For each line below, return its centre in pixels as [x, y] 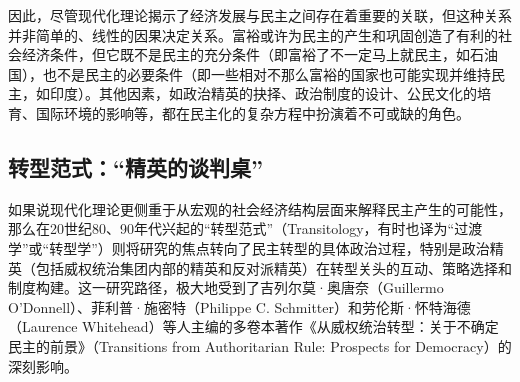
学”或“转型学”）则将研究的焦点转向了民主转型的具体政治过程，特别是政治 [249, 247]
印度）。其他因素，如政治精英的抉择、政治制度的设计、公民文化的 [263, 93]
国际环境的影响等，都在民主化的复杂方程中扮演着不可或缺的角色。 [252, 112]
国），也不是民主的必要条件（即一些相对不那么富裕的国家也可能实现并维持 [249, 73]
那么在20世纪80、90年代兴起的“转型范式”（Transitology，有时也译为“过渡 [245, 228]
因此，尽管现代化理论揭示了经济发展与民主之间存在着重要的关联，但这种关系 [260, 15]
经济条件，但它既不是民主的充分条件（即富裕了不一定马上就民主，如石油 [259, 54]
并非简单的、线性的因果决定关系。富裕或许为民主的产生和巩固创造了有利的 [253, 34]
